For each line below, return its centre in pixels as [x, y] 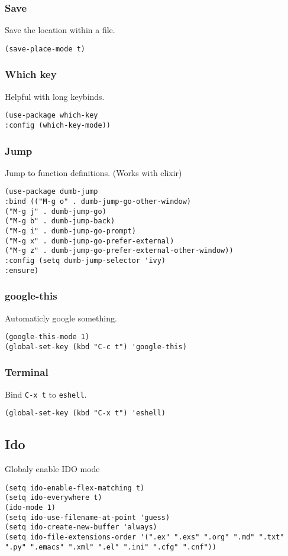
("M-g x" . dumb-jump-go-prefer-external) [90, 241]
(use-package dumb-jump [51, 192]
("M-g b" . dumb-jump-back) [60, 221]
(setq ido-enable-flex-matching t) [75, 488]
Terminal [27, 372]
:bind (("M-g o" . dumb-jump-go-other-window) [98, 202]
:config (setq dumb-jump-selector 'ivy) [85, 261]
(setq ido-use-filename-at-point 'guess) [88, 517]
